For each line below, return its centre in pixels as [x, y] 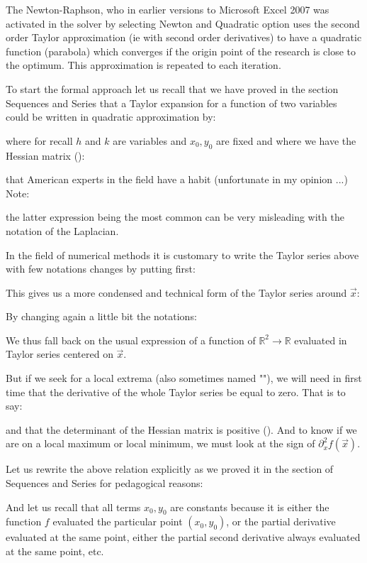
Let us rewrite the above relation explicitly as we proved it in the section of [170, 469]
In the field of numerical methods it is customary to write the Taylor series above [182, 255]
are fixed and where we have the [286, 140]
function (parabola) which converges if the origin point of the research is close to [181, 51]
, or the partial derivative [281, 521]
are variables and [150, 140]
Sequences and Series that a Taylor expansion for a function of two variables [171, 103]
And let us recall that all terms [73, 507]
